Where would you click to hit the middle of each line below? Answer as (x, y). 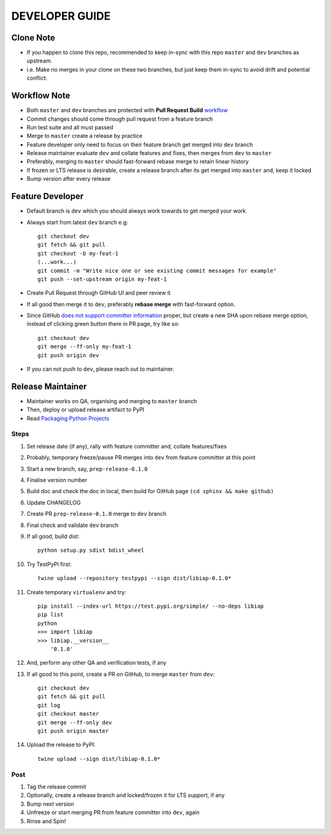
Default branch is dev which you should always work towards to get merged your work (136, 211)
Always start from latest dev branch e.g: (78, 222)
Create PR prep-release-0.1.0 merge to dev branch (97, 514)
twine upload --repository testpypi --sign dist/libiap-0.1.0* (135, 578)
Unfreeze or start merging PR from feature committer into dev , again (113, 812)
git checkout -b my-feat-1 (78, 253)
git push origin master (73, 731)
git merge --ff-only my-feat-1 (85, 347)
